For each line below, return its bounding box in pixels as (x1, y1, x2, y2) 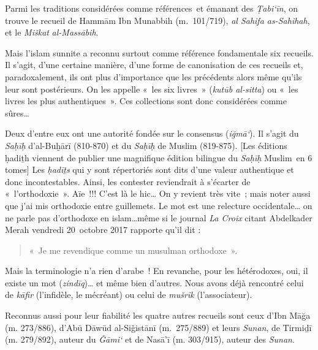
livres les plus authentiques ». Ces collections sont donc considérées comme (5, 94, 287, 107)
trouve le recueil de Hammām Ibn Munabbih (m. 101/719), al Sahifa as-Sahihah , (5, 13, 310, 26)
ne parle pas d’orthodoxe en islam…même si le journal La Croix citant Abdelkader (5, 211, 312, 224)
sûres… (5, 106, 29, 119)
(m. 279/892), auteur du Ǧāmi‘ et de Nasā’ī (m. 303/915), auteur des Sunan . (5, 333, 295, 346)
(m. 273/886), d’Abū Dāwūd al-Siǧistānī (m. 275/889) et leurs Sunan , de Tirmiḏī (5, 321, 312, 333)
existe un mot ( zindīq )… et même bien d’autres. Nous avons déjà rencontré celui (5, 276, 304, 289)
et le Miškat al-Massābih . (5, 26, 99, 39)
